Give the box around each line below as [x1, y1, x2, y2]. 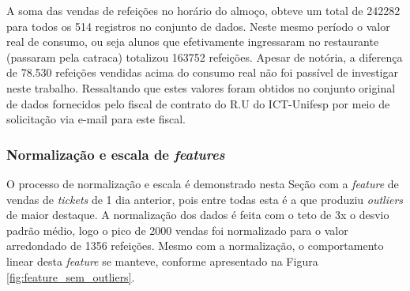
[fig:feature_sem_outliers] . [6, 268, 135, 285]
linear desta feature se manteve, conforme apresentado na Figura [6, 252, 318, 269]
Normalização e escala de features [6, 144, 225, 164]
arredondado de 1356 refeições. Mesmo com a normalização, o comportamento [6, 237, 384, 254]
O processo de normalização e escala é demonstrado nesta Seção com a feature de [6, 175, 399, 191]
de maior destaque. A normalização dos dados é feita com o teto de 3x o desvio [6, 206, 389, 223]
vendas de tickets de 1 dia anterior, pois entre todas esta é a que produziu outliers [6, 191, 404, 207]
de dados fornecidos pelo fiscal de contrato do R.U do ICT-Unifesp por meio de [6, 95, 390, 111]
